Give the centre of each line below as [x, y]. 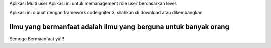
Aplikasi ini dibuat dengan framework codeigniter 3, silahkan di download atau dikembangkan [106, 13]
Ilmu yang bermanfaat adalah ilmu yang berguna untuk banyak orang [119, 27]
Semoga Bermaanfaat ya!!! [37, 39]
